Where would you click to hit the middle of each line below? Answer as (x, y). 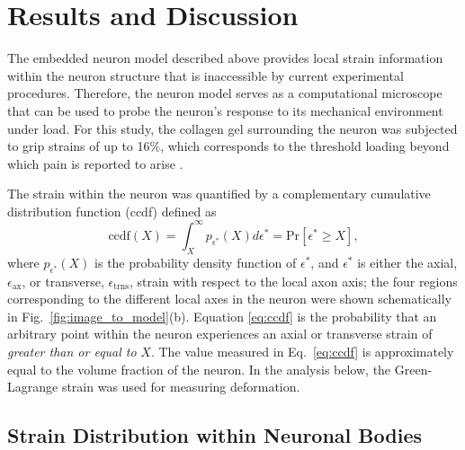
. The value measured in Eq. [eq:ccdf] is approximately (302, 351)
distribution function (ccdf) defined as (112, 211)
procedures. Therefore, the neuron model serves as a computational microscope (225, 93)
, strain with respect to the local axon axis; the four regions (293, 281)
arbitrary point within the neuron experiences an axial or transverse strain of (220, 334)
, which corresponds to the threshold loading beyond (305, 146)
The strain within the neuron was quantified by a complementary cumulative (219, 194)
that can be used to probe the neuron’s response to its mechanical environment (225, 110)
